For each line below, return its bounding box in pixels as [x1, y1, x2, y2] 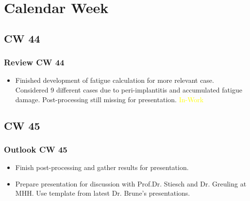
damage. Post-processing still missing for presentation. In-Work [15, 94, 204, 104]
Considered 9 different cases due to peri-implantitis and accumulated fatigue [15, 84, 242, 94]
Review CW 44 [4, 56, 65, 68]
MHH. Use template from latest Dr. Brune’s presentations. [15, 188, 190, 198]
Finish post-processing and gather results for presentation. [15, 162, 189, 172]
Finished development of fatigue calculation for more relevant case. [15, 75, 214, 85]
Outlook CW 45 [4, 143, 67, 155]
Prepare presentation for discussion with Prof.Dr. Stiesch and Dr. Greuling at [15, 178, 247, 188]
